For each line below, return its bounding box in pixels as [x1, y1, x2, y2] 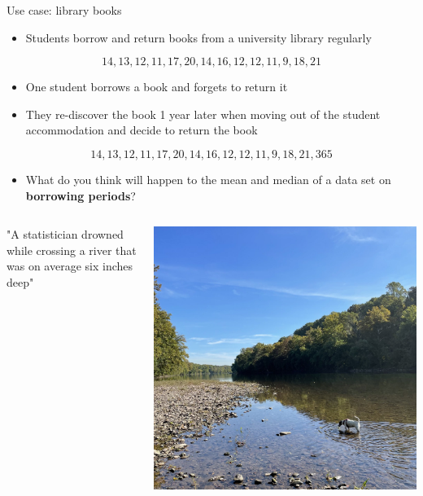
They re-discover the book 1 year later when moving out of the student [25, 105, 381, 122]
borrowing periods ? [25, 187, 136, 204]
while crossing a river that [7, 241, 137, 258]
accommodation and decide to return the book [25, 121, 258, 138]
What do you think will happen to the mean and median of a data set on [25, 170, 391, 187]
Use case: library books [7, 2, 122, 18]
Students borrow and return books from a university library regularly [25, 29, 372, 46]
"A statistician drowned [7, 226, 124, 243]
